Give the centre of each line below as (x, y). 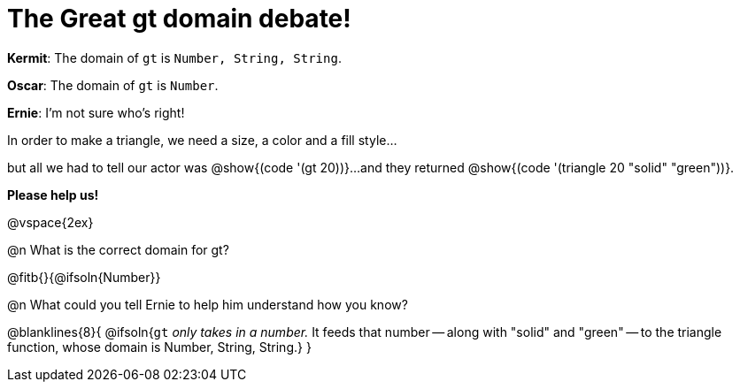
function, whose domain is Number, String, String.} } (159, 347)
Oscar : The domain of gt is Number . (113, 85)
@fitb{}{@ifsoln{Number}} (84, 277)
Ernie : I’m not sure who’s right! (96, 112)
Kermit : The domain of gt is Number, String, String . (174, 57)
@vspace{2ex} (50, 222)
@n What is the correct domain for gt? (118, 249)
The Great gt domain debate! (179, 19)
